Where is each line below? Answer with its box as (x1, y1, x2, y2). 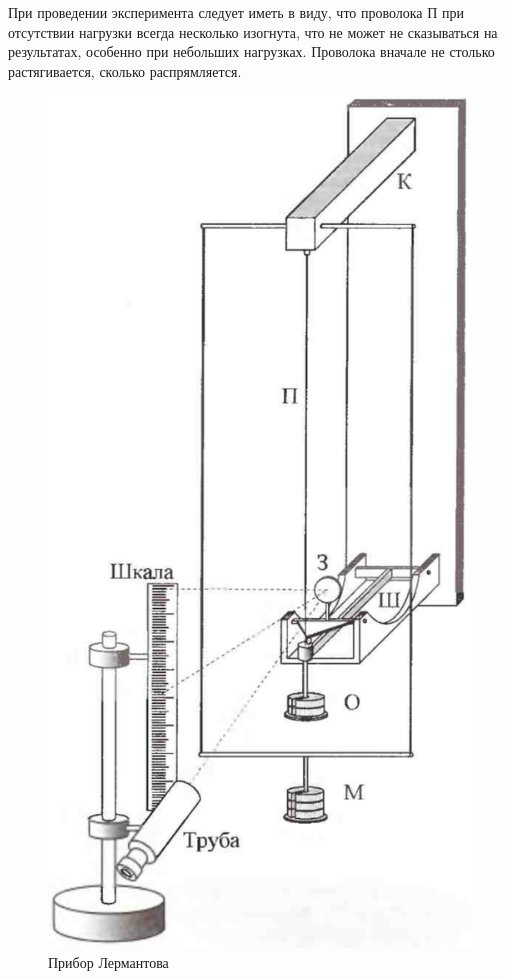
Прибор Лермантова (48, 951, 169, 972)
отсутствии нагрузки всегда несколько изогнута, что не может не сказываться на (8, 21, 498, 42)
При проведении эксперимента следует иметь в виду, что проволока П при (8, 2, 465, 22)
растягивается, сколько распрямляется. (8, 60, 242, 81)
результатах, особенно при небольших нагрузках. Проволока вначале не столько (8, 41, 495, 62)
